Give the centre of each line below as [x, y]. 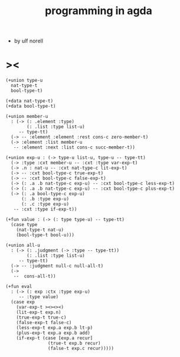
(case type [24, 225]
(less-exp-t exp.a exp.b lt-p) [55, 328]
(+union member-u [27, 117]
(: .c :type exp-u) [45, 204]
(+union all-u [23, 246]
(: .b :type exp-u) [45, 199]
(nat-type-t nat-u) [40, 230]
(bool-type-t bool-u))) [45, 235]
